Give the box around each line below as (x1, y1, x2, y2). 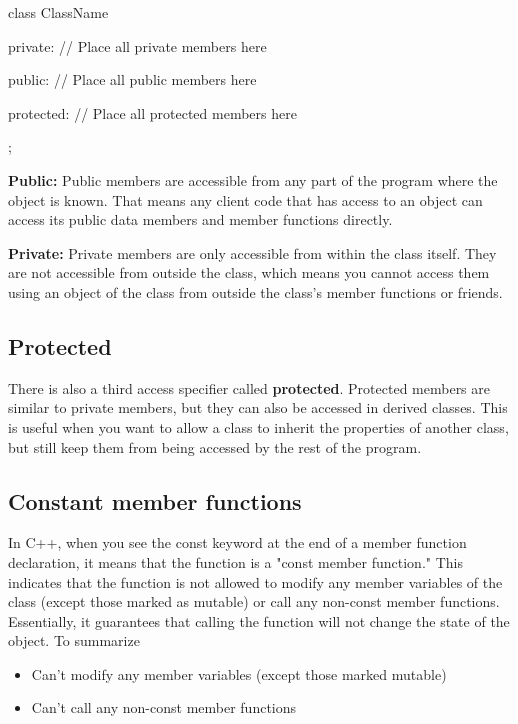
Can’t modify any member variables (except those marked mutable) (31, 663, 447, 684)
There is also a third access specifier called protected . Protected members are (8, 377, 491, 398)
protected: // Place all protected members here (8, 102, 297, 123)
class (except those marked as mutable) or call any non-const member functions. (8, 591, 500, 612)
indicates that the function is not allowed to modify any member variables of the (8, 571, 503, 592)
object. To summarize (8, 630, 140, 651)
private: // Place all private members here (8, 35, 267, 56)
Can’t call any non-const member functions (31, 697, 297, 718)
